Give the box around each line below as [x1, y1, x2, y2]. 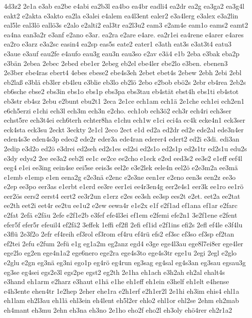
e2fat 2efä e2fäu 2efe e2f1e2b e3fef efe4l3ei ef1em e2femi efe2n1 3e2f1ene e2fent [4, 210, 237, 220]
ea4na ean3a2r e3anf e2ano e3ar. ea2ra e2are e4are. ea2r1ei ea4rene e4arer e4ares [4, 29, 244, 39]
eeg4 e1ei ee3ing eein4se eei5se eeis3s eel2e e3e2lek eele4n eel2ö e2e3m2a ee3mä [4, 162, 238, 173]
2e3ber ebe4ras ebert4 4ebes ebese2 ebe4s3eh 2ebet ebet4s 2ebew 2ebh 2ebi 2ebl [4, 67, 242, 78]
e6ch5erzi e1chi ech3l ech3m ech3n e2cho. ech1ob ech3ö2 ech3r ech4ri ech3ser [4, 105, 232, 115]
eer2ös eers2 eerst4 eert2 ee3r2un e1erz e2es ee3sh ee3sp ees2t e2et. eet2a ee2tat [4, 191, 240, 201]
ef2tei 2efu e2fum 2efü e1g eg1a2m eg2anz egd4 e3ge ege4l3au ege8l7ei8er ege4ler [4, 238, 243, 248]
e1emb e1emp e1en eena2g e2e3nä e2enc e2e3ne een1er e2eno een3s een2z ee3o [4, 172, 236, 182]
